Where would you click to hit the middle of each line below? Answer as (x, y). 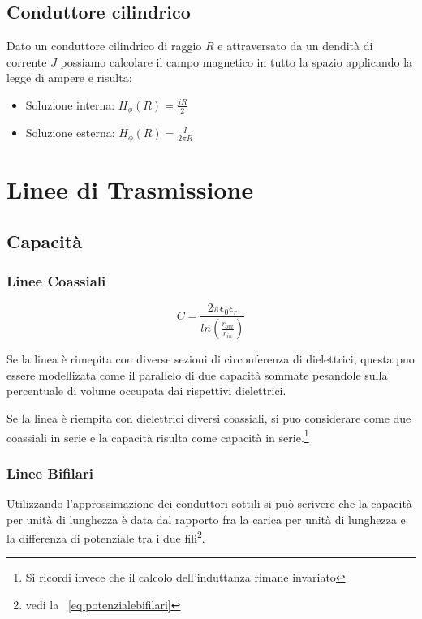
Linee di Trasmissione (130, 189)
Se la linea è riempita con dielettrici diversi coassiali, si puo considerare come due (209, 417)
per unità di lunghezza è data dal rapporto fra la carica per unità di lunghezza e (206, 519)
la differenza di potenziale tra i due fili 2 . (106, 537)
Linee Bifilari (50, 473)
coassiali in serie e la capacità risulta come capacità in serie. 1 (158, 436)
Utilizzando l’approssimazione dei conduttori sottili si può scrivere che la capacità (209, 503)
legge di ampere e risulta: (69, 77)
